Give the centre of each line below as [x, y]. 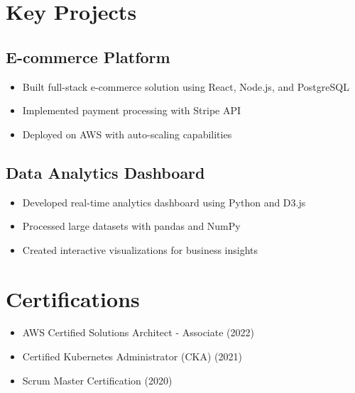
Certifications [73, 298]
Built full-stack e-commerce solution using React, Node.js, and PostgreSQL [186, 86]
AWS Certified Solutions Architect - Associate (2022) [138, 332]
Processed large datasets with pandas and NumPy [131, 226]
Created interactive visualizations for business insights [140, 249]
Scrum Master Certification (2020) [97, 380]
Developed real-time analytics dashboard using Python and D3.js [164, 202]
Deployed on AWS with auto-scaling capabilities [127, 134]
